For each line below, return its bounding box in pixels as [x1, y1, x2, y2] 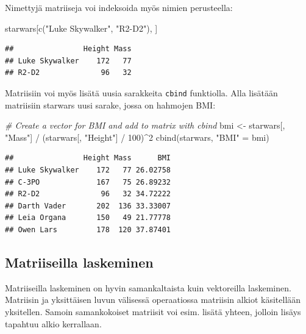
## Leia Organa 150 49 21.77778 [5, 213, 171, 222]
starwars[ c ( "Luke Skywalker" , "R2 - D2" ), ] [5, 21, 158, 34]
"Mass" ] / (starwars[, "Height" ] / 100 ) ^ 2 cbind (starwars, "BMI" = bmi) [5, 130, 269, 143]
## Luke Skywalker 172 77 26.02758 [5, 166, 171, 174]
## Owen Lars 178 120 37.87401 [5, 225, 171, 234]
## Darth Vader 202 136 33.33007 [5, 201, 171, 210]
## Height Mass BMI [5, 154, 171, 163]
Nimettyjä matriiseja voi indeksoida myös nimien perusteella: [5, 1, 233, 13]
